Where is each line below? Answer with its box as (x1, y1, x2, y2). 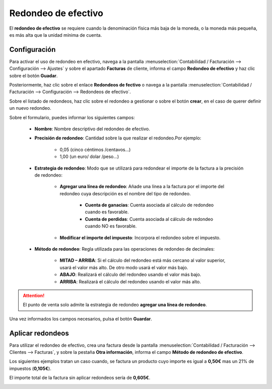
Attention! (23, 292, 45, 298)
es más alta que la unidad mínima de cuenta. (9, 32, 102, 38)
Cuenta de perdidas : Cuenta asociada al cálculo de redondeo (85, 216, 214, 222)
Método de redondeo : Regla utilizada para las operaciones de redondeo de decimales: (34, 246, 215, 252)
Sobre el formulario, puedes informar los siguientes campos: (9, 114, 135, 120)
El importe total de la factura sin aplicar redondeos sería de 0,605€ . (9, 375, 151, 381)
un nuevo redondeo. (9, 105, 51, 111)
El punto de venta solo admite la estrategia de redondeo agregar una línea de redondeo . (23, 302, 207, 308)
